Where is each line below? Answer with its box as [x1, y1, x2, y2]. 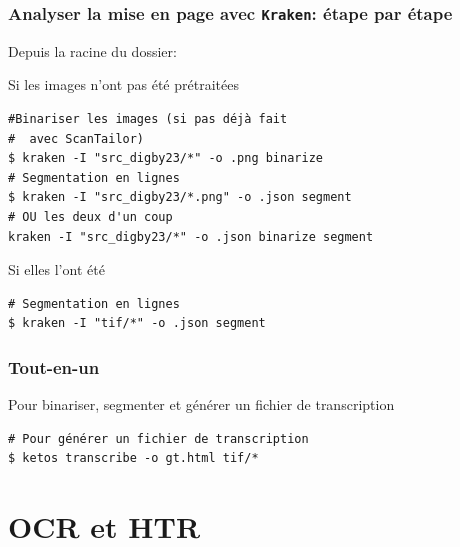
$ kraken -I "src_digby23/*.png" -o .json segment [8, 190, 352, 205]
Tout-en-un [8, 354, 100, 379]
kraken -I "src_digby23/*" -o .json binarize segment [8, 229, 374, 244]
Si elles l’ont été [8, 259, 105, 280]
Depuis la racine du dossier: [8, 40, 177, 61]
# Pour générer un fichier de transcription [8, 431, 309, 446]
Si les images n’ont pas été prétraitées [8, 74, 239, 95]
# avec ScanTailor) [8, 131, 145, 146]
